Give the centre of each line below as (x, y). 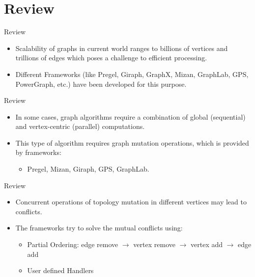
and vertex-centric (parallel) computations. (80, 126)
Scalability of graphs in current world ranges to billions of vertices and (122, 48)
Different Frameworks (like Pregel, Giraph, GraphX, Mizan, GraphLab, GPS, (132, 74)
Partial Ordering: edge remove (73, 244)
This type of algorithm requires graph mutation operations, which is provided (132, 142)
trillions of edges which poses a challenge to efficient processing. (111, 58)
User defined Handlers (60, 270)
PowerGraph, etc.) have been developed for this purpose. (101, 84)
